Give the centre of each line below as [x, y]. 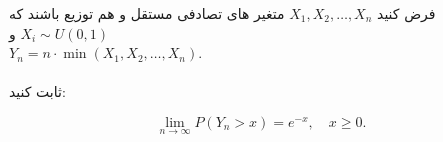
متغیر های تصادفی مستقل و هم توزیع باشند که [147, 13]
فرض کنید [406, 13]
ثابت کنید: [37, 91]
